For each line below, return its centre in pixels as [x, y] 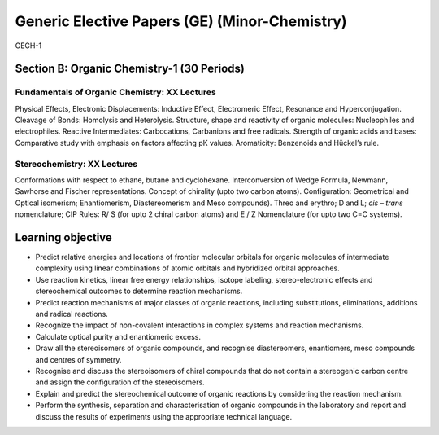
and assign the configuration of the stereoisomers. [120, 382]
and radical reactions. [72, 314]
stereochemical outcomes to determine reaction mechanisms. [139, 291]
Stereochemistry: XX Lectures [76, 164]
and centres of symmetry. [78, 359]
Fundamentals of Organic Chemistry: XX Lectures [116, 92]
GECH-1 [28, 46]
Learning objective [64, 237]
